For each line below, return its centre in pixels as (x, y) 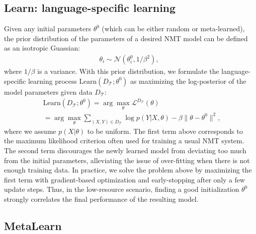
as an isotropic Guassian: (42, 48)
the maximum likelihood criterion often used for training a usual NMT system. (124, 141)
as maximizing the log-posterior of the (188, 81)
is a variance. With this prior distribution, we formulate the (128, 71)
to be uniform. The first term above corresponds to (165, 131)
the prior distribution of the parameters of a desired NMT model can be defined (126, 38)
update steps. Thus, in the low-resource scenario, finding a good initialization (122, 189)
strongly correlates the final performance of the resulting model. (101, 199)
